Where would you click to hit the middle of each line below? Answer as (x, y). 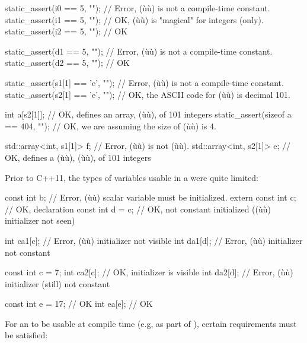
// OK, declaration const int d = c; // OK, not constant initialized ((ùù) (138, 209)
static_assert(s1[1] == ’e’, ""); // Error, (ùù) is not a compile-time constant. (144, 82)
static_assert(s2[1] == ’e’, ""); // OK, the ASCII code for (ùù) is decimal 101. (148, 94)
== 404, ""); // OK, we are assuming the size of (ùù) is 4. (111, 126)
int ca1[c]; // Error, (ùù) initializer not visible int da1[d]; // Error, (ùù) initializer (154, 240)
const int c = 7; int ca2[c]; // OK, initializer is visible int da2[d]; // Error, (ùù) (149, 272)
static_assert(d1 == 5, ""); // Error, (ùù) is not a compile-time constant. (139, 51)
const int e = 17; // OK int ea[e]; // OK (79, 304)
